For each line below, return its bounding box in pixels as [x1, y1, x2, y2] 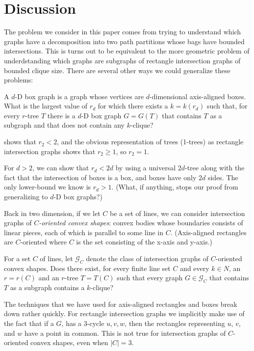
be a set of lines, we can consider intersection [109, 208, 245, 218]
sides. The [207, 172, 238, 182]
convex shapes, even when [30, 337, 108, 348]
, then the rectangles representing [125, 318, 225, 328]
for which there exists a [98, 101, 168, 111]
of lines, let [40, 253, 73, 263]
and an [38, 272, 59, 283]
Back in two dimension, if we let [4, 208, 101, 218]
